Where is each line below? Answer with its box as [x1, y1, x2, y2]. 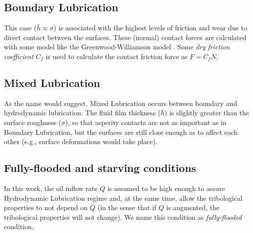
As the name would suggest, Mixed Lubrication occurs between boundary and [4, 98, 237, 108]
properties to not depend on [4, 202, 88, 212]
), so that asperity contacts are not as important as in [65, 117, 227, 127]
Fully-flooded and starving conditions [4, 160, 196, 175]
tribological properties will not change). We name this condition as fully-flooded [4, 212, 242, 222]
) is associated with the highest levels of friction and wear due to [53, 22, 248, 33]
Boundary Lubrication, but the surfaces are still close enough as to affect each [4, 127, 238, 137]
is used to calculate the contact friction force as [45, 51, 188, 61]
